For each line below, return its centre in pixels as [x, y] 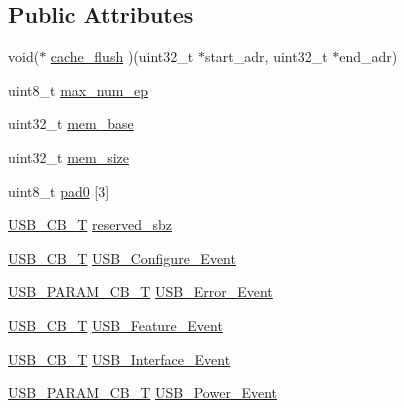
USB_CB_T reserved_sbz [90, 224]
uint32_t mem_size [69, 156]
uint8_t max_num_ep [78, 89]
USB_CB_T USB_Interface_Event [119, 358]
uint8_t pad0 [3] [59, 190]
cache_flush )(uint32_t [122, 56]
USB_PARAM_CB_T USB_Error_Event [140, 291]
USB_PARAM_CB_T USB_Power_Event [142, 392]
